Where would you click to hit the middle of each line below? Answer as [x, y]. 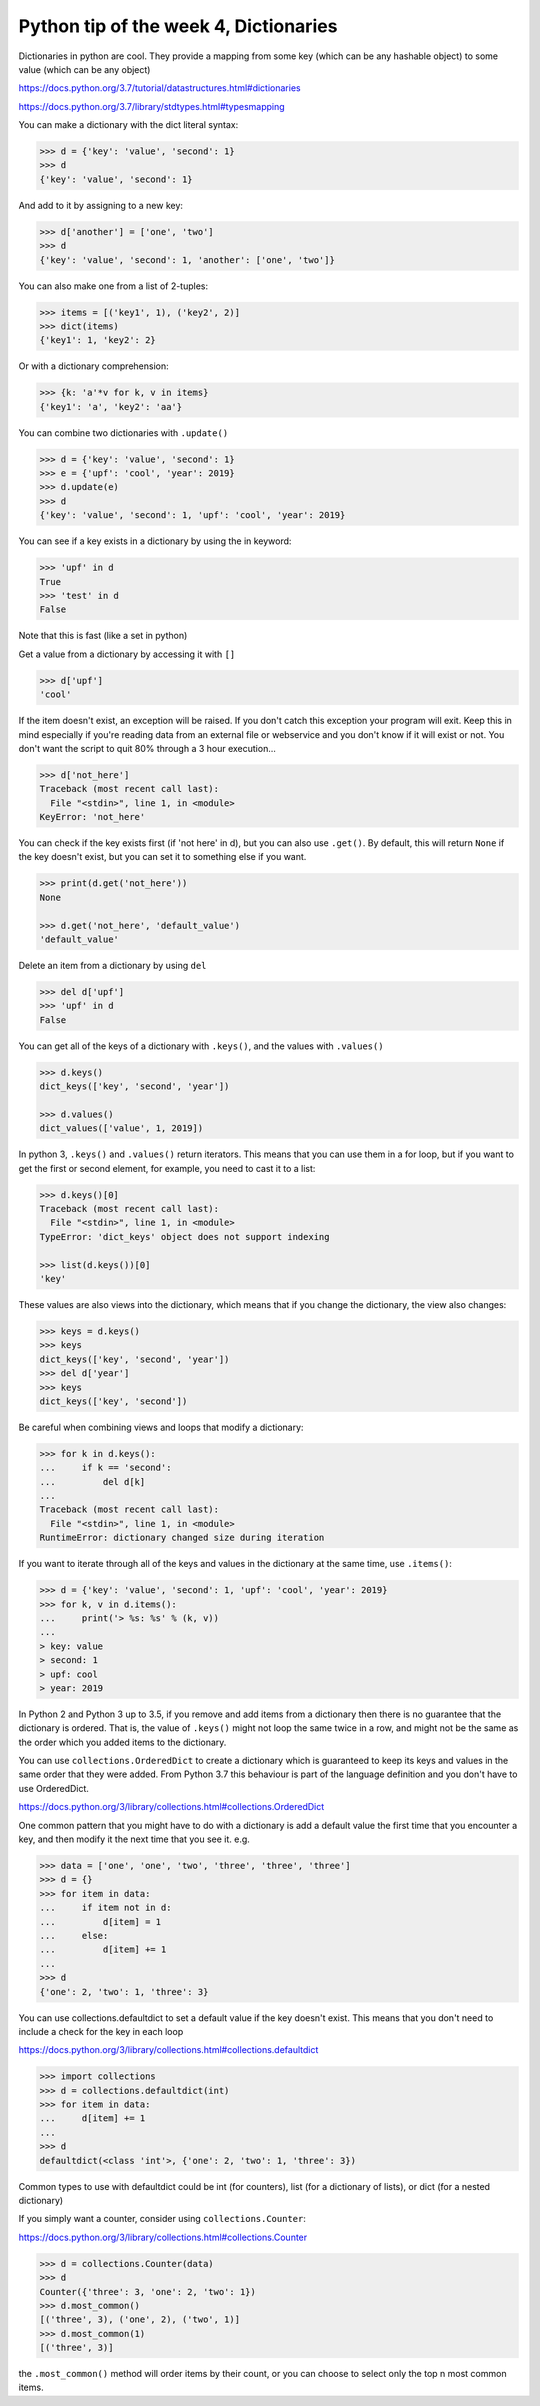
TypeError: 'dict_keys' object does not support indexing [184, 1236]
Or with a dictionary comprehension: [93, 366]
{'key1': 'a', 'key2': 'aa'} [111, 406]
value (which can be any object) [84, 69]
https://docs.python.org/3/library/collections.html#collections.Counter [163, 2237]
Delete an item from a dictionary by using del [112, 965]
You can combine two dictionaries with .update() [123, 432]
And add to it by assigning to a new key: [101, 205]
